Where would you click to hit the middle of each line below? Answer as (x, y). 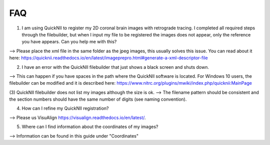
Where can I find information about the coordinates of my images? (90, 127)
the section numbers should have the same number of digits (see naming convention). (98, 99)
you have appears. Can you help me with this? (69, 42)
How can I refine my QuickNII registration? (65, 108)
